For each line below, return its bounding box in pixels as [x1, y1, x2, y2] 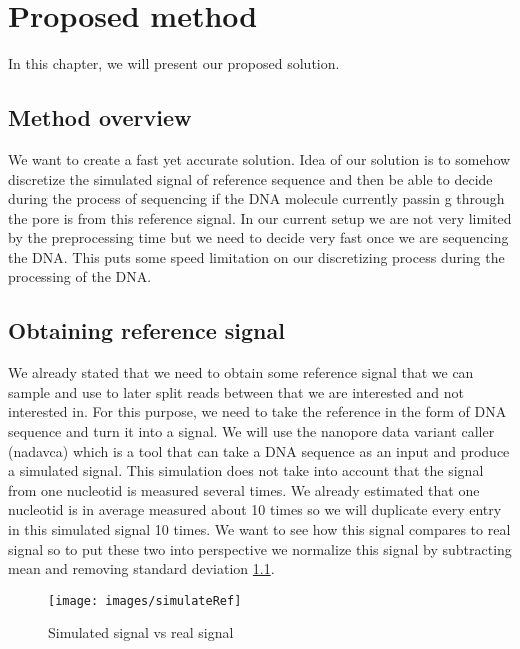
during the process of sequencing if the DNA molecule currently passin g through [8, 188, 505, 209]
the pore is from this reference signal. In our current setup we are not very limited [8, 207, 512, 228]
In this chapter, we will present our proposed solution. [8, 53, 340, 74]
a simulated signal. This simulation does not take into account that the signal [8, 460, 484, 481]
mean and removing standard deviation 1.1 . [8, 558, 275, 579]
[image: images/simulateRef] [48, 593, 242, 608]
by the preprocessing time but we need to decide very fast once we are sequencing [8, 227, 509, 248]
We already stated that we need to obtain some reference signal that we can [8, 362, 474, 383]
